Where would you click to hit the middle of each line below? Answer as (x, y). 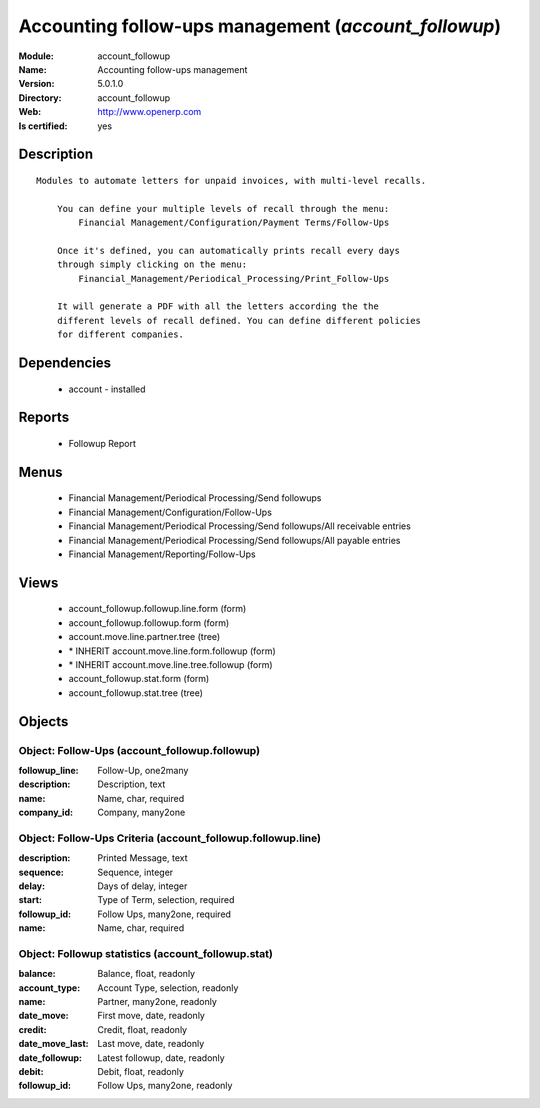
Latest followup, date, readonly (161, 1057)
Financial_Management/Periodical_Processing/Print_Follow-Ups (234, 278)
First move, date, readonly (151, 1016)
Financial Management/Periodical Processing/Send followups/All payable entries (234, 540)
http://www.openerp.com (149, 112)
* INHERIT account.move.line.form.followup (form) (172, 651)
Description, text (131, 784)
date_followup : (50, 1057)
